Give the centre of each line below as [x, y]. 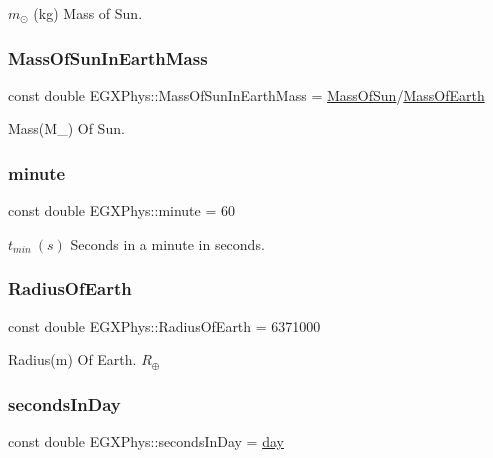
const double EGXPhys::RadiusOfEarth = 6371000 [164, 325]
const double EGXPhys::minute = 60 [121, 210]
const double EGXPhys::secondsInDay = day [146, 441]
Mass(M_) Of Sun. [66, 128]
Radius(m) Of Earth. [72, 359]
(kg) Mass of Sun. [88, 13]
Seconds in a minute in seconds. [167, 243]
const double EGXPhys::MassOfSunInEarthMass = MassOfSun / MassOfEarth [246, 94]
